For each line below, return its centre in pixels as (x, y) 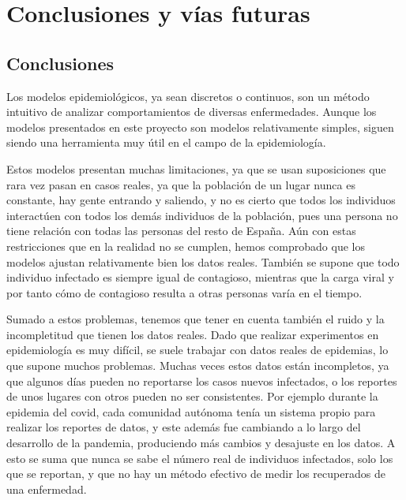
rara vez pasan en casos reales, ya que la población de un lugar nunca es (181, 184)
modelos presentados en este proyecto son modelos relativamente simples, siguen (200, 127)
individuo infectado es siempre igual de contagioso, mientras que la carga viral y (200, 277)
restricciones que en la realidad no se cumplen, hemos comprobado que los (186, 246)
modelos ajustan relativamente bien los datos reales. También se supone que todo (203, 261)
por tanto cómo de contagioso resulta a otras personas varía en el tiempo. (184, 292)
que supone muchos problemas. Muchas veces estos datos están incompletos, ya (198, 366)
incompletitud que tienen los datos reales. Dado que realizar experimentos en (193, 334)
